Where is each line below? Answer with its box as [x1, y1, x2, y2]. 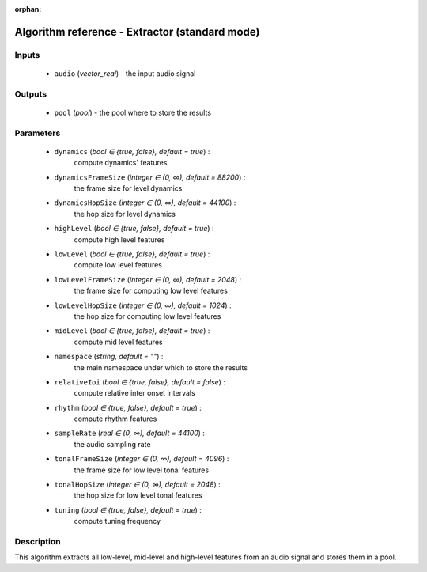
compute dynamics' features [74, 158, 168, 168]
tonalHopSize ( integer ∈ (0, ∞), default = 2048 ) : [54, 479, 221, 490]
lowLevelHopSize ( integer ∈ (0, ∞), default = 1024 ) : [54, 301, 232, 310]
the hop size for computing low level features [74, 311, 221, 320]
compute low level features [74, 260, 162, 270]
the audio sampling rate [74, 439, 151, 449]
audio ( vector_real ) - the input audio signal [54, 68, 196, 78]
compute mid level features [74, 337, 163, 347]
